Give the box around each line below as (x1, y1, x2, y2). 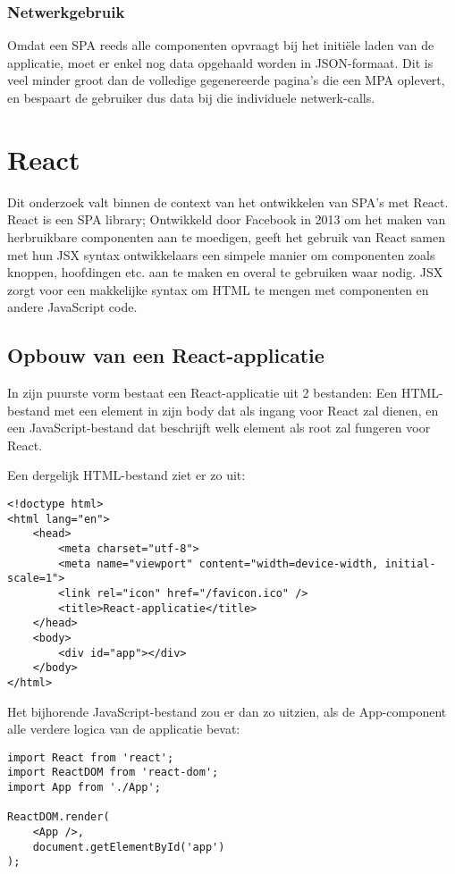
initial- (384, 557, 436, 570)
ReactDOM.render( (7, 811, 110, 824)
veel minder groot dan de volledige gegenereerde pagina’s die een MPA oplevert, (7, 71, 445, 89)
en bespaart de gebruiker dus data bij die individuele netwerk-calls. (7, 88, 375, 106)
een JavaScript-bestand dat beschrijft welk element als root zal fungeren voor (7, 418, 431, 437)
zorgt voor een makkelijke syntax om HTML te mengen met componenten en (7, 280, 429, 298)
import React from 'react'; (7, 751, 174, 764)
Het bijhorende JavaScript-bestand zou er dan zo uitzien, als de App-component (7, 702, 447, 720)
